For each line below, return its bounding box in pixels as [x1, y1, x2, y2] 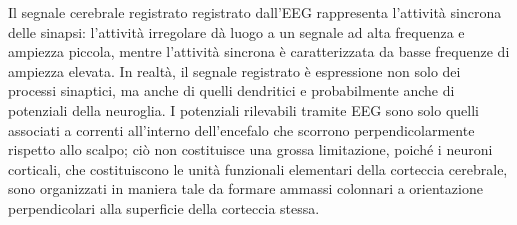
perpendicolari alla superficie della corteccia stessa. [8, 197, 320, 218]
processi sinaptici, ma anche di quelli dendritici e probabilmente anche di [8, 80, 455, 101]
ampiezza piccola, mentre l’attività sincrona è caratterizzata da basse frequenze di [8, 41, 510, 62]
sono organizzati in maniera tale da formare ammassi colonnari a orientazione [8, 178, 483, 199]
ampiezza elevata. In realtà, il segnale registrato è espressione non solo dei [8, 60, 461, 81]
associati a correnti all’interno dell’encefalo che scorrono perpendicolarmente [8, 119, 475, 140]
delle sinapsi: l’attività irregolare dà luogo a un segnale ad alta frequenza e [8, 21, 465, 42]
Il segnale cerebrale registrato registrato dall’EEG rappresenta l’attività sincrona [8, 2, 502, 22]
